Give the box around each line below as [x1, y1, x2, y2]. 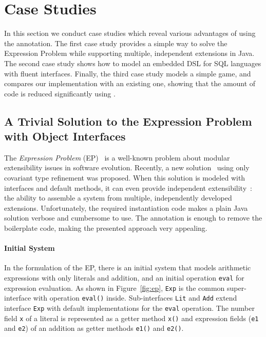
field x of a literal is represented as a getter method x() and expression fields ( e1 [4, 312, 259, 323]
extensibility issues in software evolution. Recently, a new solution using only [4, 162, 250, 173]
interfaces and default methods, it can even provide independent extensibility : [4, 182, 252, 193]
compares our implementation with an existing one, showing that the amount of [4, 78, 256, 89]
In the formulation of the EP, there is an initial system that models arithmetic [4, 262, 251, 273]
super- [226, 282, 246, 293]
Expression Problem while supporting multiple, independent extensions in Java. [4, 48, 255, 58]
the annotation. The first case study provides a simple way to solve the [4, 37, 227, 48]
